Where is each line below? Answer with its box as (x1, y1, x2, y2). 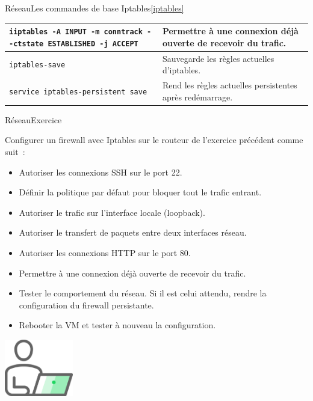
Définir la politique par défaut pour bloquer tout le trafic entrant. (19, 186, 262, 198)
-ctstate (9, 39, 44, 48)
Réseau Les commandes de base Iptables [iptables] (5, 2, 184, 14)
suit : (5, 145, 25, 158)
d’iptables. (162, 64, 201, 76)
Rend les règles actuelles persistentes (162, 79, 297, 91)
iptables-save (9, 61, 66, 70)
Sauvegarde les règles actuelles (162, 52, 274, 64)
